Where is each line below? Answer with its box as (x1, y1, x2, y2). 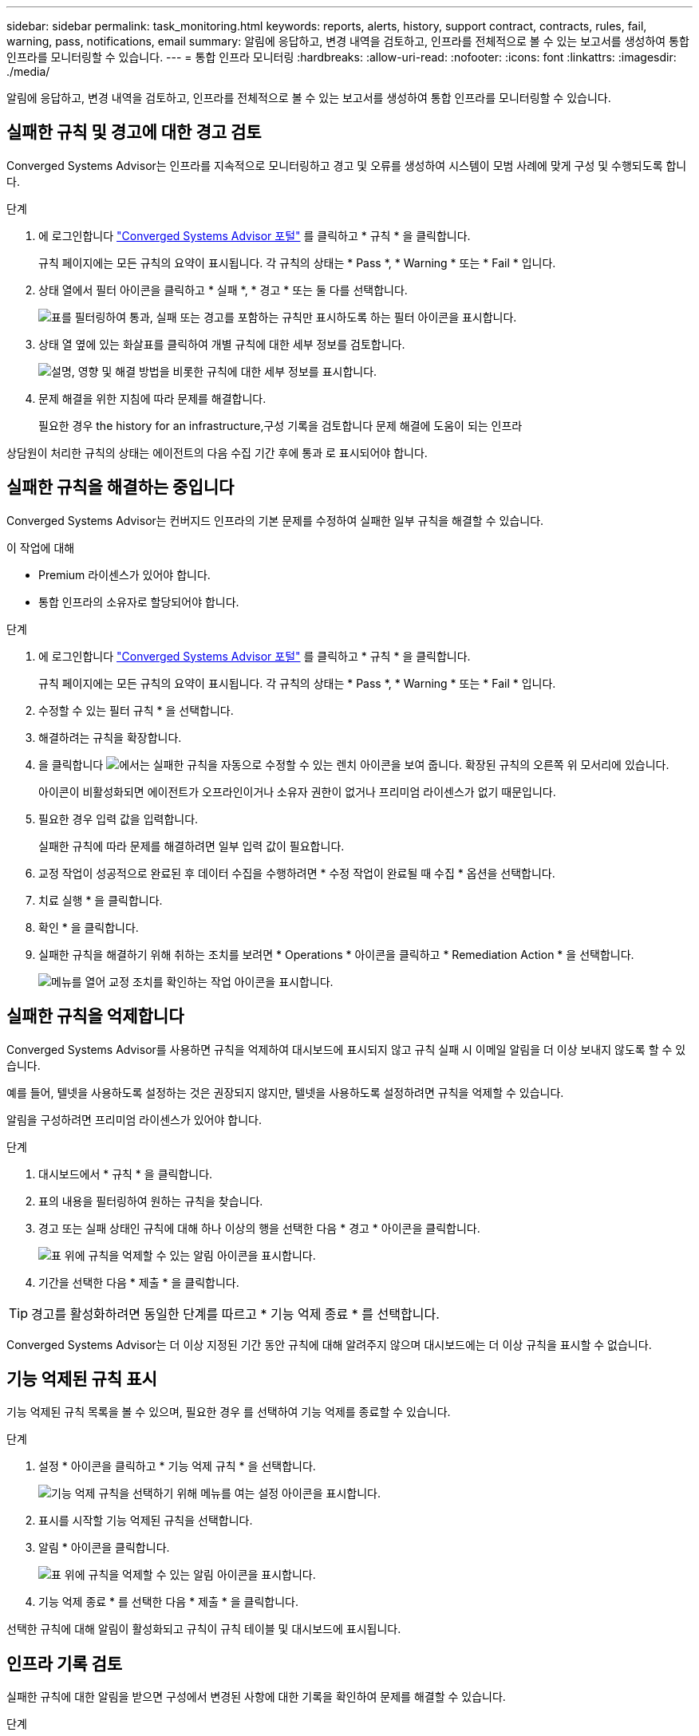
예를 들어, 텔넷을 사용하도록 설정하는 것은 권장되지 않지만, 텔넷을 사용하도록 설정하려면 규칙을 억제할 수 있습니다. (6, 1085, 564, 1099)
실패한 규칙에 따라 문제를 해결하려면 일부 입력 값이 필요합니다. (38, 838, 345, 853)
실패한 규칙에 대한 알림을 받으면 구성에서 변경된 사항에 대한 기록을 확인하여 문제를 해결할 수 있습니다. (6, 1690, 506, 1704)
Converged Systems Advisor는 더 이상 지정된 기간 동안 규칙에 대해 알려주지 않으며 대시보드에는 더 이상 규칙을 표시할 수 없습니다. (6, 1337, 652, 1351)
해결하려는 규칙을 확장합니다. (38, 730, 182, 744)
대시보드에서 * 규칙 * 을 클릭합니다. (38, 1166, 213, 1181)
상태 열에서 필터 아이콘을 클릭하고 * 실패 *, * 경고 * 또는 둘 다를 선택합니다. (38, 282, 408, 297)
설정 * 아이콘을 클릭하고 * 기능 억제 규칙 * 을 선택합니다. (38, 1459, 316, 1474)
